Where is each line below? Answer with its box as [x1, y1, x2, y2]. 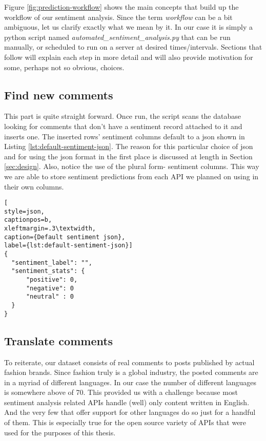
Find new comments [4, 87, 113, 102]
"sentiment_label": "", [11, 259, 92, 266]
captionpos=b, [4, 216, 52, 224]
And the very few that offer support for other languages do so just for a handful [4, 407, 256, 417]
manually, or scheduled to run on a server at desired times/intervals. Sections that [4, 41, 262, 52]
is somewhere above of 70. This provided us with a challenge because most [4, 387, 238, 397]
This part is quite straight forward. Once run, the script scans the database [4, 111, 241, 121]
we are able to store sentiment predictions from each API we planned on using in [4, 171, 259, 181]
